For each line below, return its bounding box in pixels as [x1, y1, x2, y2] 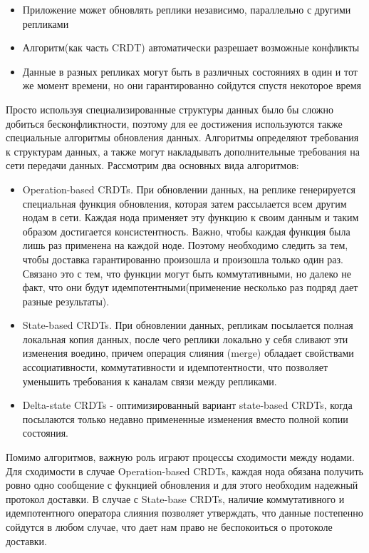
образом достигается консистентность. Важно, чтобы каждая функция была [22, 223, 350, 238]
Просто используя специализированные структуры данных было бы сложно [6, 101, 334, 116]
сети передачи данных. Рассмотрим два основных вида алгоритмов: [6, 158, 299, 173]
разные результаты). [22, 293, 110, 308]
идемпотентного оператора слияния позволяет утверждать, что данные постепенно [6, 505, 363, 520]
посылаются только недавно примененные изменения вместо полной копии [22, 411, 348, 426]
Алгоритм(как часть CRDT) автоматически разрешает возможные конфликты [22, 40, 360, 55]
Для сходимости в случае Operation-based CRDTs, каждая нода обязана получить [6, 463, 363, 478]
